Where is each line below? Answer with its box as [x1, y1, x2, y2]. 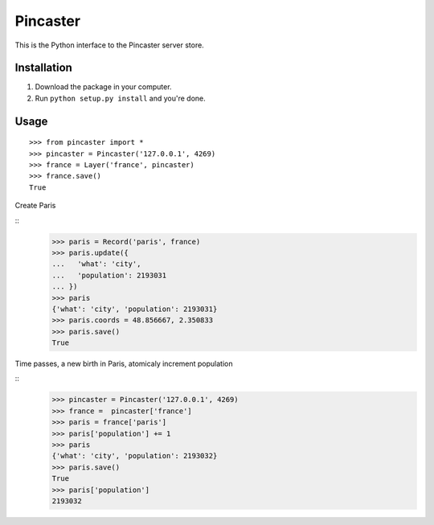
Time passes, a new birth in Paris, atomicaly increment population [14, 359, 233, 369]
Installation [14, 61, 72, 75]
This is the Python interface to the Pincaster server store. [14, 40, 204, 50]
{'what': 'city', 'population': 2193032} [51, 451, 218, 461]
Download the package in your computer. [35, 82, 172, 92]
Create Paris [14, 201, 56, 211]
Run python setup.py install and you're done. [35, 93, 206, 103]
